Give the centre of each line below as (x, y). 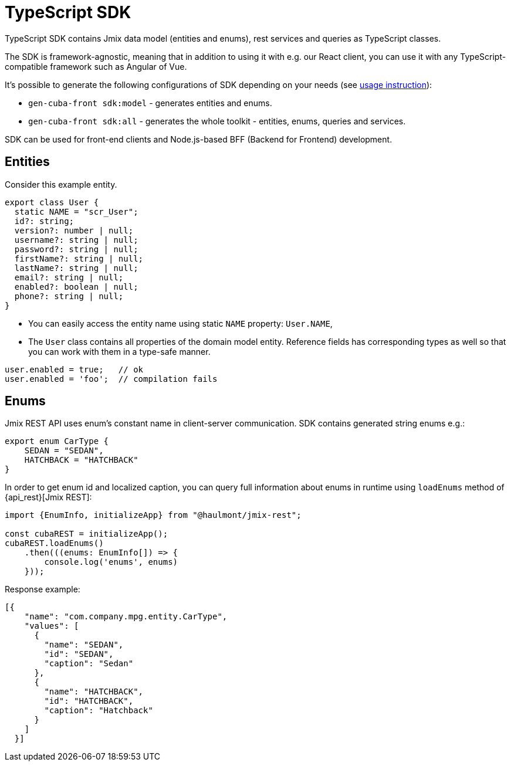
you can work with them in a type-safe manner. (119, 351)
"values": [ (52, 626)
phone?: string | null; (69, 296)
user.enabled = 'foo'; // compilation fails (111, 379)
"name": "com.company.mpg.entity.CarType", (126, 617)
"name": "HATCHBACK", (94, 692)
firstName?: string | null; (79, 258)
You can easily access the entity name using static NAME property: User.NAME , (180, 323)
